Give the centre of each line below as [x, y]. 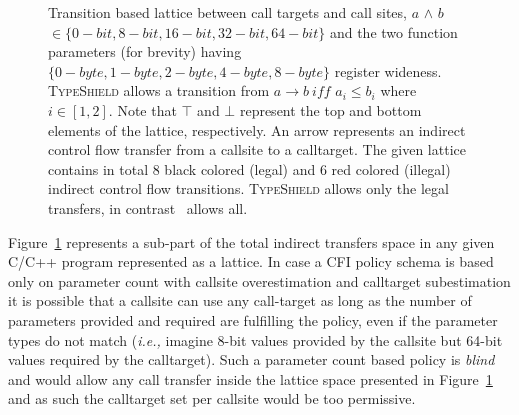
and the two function [393, 31]
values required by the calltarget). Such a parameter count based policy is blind [251, 359]
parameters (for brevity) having [145, 51]
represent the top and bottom [330, 109]
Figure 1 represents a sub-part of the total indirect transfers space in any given [251, 241]
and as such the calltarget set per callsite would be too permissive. [212, 398]
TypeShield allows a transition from [159, 90]
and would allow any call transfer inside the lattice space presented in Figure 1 [250, 378]
